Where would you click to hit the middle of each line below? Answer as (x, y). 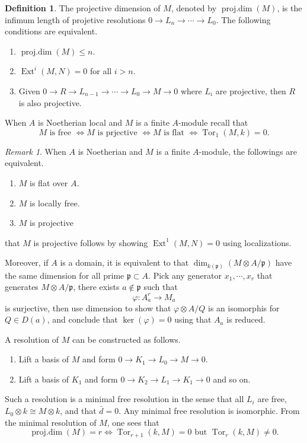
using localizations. (257, 242)
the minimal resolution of (51, 422)
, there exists (96, 287)
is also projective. (50, 102)
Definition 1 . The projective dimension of (83, 8)
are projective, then (251, 90)
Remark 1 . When (36, 151)
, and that (78, 411)
